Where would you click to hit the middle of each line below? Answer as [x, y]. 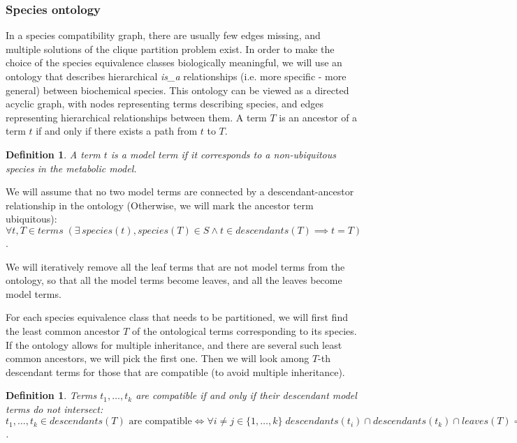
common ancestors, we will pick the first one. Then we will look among [158, 358]
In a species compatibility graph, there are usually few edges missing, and [163, 35]
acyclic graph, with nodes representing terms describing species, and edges [165, 104]
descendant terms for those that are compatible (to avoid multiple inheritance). [175, 371]
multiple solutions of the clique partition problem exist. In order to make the [170, 48]
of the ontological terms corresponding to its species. [245, 330]
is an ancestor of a [318, 117]
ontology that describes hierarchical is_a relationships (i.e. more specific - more [176, 76]
